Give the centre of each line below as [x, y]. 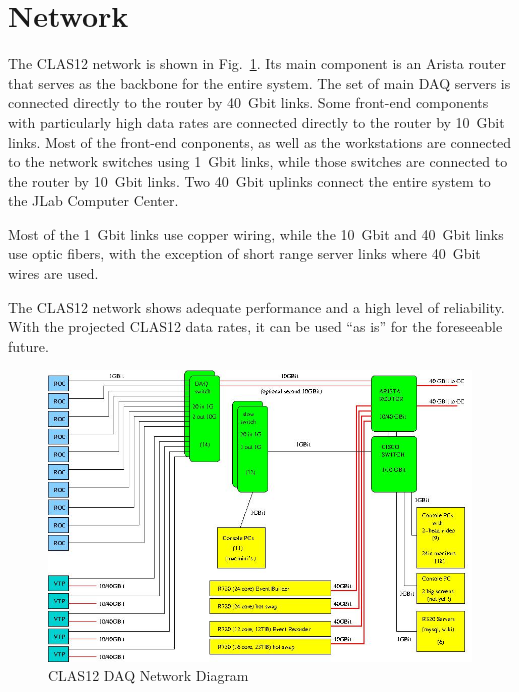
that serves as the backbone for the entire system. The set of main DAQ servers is [259, 82]
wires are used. [53, 273]
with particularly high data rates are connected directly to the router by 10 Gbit [256, 121]
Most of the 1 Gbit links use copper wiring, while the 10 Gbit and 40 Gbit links [256, 233]
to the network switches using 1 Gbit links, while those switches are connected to [258, 161]
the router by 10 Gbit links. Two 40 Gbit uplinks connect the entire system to [249, 180]
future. [28, 345]
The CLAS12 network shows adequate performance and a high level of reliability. [256, 306]
